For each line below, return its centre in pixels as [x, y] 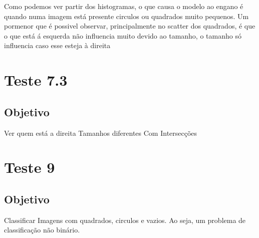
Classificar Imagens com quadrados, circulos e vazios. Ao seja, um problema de [125, 220]
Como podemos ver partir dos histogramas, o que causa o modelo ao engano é [124, 6]
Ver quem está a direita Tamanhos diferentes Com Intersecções [101, 133]
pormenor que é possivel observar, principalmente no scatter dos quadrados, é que [130, 26]
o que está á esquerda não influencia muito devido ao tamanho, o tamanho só [123, 35]
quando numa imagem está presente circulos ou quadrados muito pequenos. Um [126, 16]
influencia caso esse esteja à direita [57, 45]
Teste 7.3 [36, 80]
